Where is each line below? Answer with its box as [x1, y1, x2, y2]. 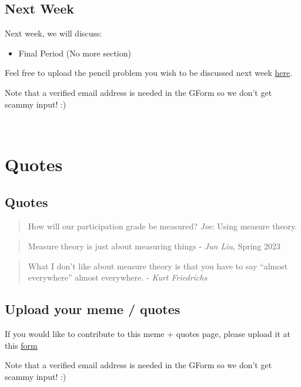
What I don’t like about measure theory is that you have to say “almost [28, 259, 288, 272]
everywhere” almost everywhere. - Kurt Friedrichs [28, 271, 208, 283]
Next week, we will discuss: [5, 27, 102, 39]
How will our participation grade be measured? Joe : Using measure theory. [28, 220, 297, 232]
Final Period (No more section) [18, 46, 131, 59]
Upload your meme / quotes [5, 300, 180, 318]
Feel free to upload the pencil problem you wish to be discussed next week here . [5, 66, 293, 79]
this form [5, 339, 38, 351]
